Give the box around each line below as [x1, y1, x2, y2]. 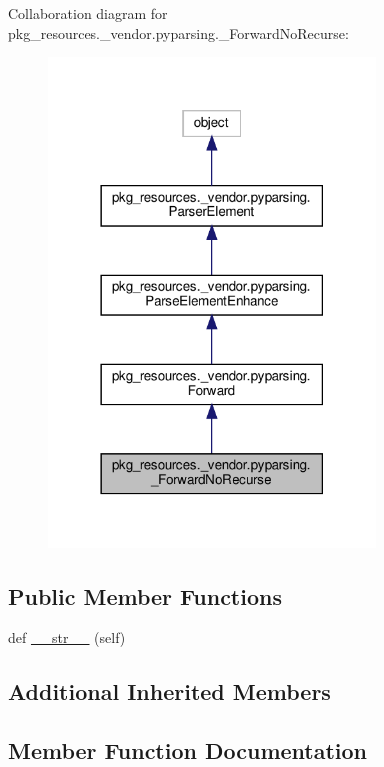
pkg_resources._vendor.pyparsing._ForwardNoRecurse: [8, 22, 349, 43]
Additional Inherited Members [8, 676, 331, 707]
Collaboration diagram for [8, 3, 168, 23]
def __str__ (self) [8, 627, 126, 648]
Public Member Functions [8, 580, 282, 611]
